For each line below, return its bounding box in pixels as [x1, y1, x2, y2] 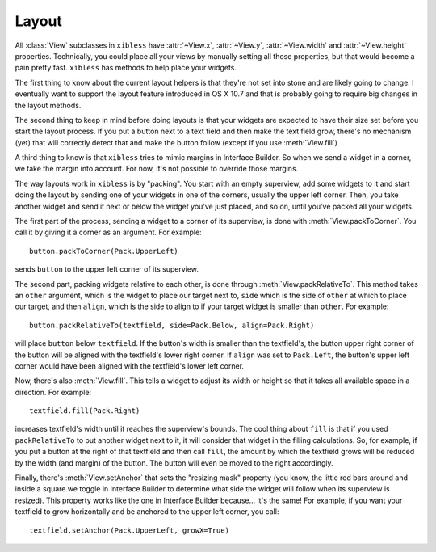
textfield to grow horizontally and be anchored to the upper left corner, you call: [15, 507, 279, 516]
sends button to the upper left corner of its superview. [15, 264, 199, 274]
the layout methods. [15, 100, 82, 110]
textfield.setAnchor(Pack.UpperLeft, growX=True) [29, 525, 230, 535]
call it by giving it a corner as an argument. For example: [15, 227, 202, 238]
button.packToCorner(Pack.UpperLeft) [29, 247, 179, 255]
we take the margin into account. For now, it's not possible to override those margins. [15, 164, 299, 174]
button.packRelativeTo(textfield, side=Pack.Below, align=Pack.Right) [29, 320, 315, 330]
